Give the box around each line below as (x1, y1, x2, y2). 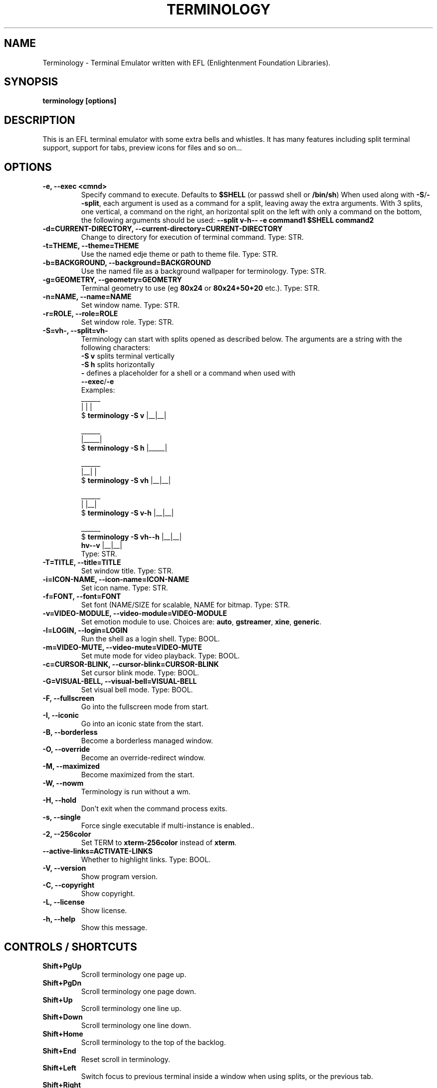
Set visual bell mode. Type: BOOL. (81, 685, 193, 694)
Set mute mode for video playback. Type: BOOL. (81, 651, 240, 660)
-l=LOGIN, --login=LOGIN (42, 626, 128, 635)
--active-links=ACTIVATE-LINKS (42, 847, 153, 856)
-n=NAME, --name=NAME (42, 292, 132, 301)
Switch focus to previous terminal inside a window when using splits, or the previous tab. (81, 1072, 373, 1081)
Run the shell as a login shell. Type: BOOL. (81, 634, 220, 643)
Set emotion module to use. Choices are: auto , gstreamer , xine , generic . (81, 617, 322, 626)
